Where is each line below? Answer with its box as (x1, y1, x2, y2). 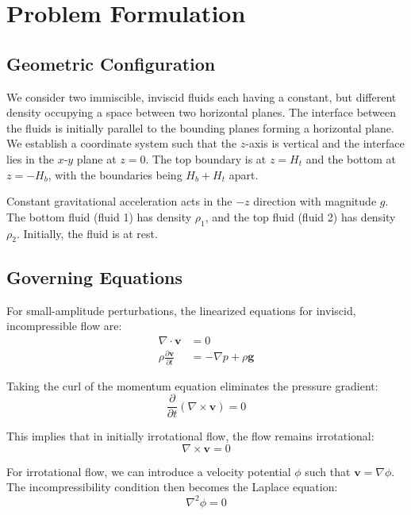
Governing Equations (6, 264, 183, 289)
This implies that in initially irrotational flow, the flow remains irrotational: (6, 428, 375, 444)
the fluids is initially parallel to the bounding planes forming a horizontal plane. (6, 119, 394, 136)
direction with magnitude (253, 193, 377, 209)
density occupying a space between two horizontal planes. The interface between (6, 104, 397, 121)
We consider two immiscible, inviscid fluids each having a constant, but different (6, 88, 397, 105)
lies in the (6, 150, 54, 167)
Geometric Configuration (6, 51, 216, 75)
